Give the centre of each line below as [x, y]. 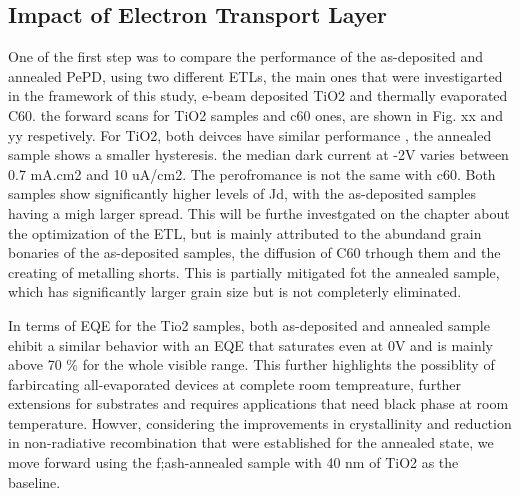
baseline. [34, 481]
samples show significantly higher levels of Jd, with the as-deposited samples [242, 193]
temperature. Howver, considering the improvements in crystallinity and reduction [260, 422]
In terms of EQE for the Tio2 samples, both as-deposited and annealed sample [249, 324]
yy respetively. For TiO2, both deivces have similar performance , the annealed [250, 134]
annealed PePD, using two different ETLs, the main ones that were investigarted [255, 75]
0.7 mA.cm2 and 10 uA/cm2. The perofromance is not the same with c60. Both [252, 173]
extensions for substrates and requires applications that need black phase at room [258, 403]
